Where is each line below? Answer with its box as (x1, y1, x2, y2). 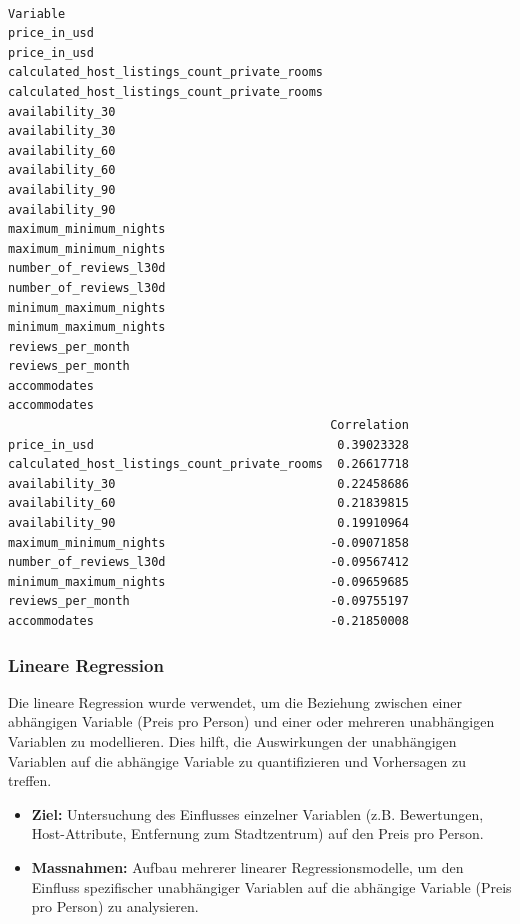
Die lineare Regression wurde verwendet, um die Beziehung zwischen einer (8, 691, 463, 712)
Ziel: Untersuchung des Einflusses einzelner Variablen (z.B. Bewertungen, (31, 803, 484, 824)
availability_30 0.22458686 (8, 476, 409, 491)
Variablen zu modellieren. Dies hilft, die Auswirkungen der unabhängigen (8, 731, 457, 751)
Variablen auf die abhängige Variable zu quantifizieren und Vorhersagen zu (8, 750, 467, 771)
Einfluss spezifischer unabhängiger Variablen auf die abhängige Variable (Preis (31, 876, 512, 897)
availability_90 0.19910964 (8, 516, 409, 531)
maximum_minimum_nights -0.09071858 (8, 535, 409, 550)
